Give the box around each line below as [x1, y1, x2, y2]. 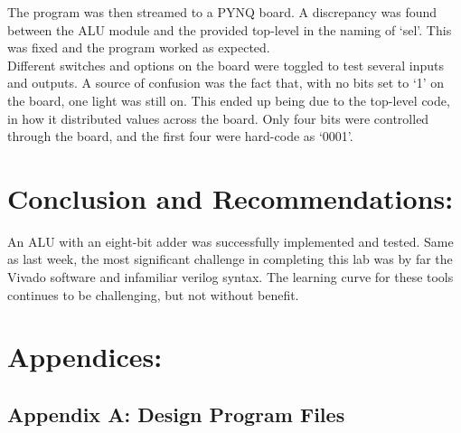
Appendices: [7, 338, 163, 375]
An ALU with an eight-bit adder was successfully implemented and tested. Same [7, 231, 454, 250]
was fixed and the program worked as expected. [7, 38, 270, 57]
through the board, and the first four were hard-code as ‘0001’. [7, 127, 353, 146]
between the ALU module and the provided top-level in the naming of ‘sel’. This [7, 20, 452, 39]
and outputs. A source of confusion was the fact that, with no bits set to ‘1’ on [7, 73, 445, 92]
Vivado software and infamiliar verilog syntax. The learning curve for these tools [7, 268, 454, 287]
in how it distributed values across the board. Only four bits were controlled [7, 108, 429, 127]
